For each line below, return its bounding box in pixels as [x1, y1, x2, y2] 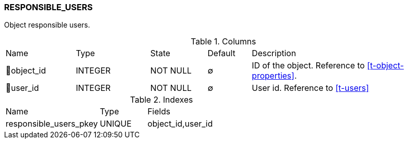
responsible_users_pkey [6, 118, 98, 129]
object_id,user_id [147, 118, 213, 129]
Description [251, 48, 296, 59]
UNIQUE [99, 118, 132, 129]
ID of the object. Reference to [251, 60, 365, 71]
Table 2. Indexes [130, 94, 193, 105]
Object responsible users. [4, 20, 90, 30]
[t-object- [367, 60, 404, 71]
